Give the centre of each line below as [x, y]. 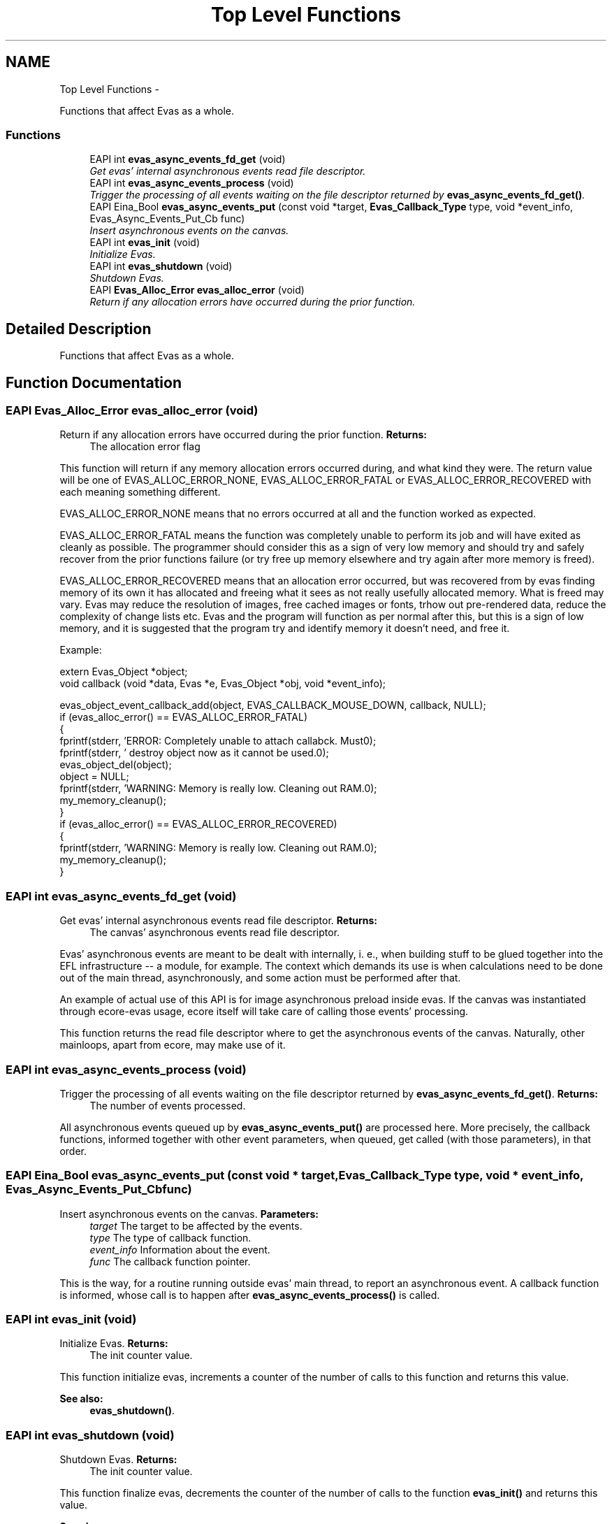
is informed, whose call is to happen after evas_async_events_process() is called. [250, 1295]
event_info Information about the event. [180, 1249]
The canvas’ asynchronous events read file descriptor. [215, 933]
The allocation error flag [145, 447]
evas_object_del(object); [116, 765]
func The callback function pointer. [170, 1261]
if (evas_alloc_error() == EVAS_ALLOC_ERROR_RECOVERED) [198, 824]
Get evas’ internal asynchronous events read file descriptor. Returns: [219, 921]
